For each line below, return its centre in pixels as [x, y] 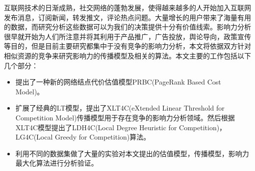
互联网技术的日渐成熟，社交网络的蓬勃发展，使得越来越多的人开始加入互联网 [127, 7]
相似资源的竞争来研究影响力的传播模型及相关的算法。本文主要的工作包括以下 [127, 55]
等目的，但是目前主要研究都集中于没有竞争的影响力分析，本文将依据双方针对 [127, 46]
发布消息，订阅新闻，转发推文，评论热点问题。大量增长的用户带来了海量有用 [127, 17]
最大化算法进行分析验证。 [57, 163]
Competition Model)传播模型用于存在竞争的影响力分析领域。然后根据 [125, 117]
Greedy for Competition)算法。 [103, 137]
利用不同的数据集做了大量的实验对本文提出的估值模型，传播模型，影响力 [132, 153]
